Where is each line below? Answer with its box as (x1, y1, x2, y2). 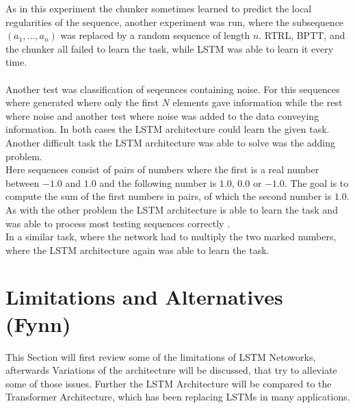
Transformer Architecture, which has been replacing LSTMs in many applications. (5, 390, 350, 404)
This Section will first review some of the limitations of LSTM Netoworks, (5, 349, 316, 364)
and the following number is (99, 175, 217, 190)
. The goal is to (284, 175, 349, 190)
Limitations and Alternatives (5, 283, 283, 311)
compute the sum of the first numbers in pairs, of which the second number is (5, 189, 332, 203)
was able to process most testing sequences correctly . (5, 216, 231, 230)
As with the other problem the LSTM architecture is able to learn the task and (5, 202, 338, 216)
